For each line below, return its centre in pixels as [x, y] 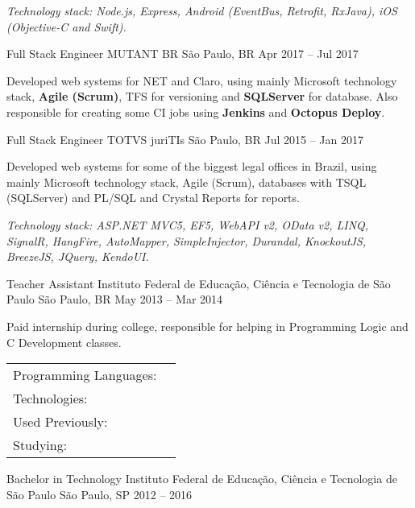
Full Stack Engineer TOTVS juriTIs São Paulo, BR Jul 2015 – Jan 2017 [185, 139]
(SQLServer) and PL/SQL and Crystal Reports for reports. [153, 198]
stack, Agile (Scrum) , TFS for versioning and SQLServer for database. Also [202, 96]
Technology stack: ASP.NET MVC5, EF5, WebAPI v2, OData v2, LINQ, [188, 224]
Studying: [40, 445]
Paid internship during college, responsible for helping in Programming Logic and [207, 326]
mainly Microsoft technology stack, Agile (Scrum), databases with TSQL [187, 182]
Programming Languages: [85, 375]
